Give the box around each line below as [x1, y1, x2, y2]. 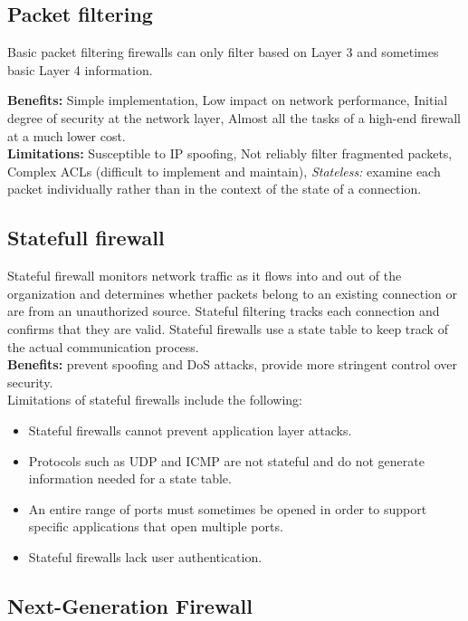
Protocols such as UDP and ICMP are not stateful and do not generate [28, 451, 425, 470]
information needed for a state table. [28, 469, 232, 488]
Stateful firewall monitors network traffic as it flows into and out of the [7, 266, 402, 285]
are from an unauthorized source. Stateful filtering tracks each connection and [7, 301, 440, 320]
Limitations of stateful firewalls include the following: [7, 390, 302, 409]
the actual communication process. [7, 337, 199, 356]
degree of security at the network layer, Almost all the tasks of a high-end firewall [7, 108, 461, 127]
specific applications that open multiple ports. [28, 517, 283, 536]
